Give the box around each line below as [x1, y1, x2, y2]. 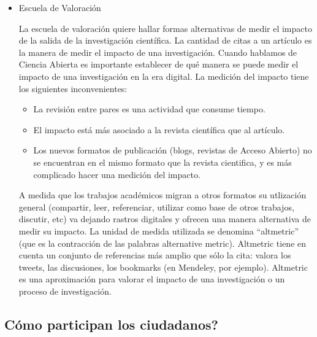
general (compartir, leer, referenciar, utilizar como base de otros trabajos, [18, 200, 294, 213]
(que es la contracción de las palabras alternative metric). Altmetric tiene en [18, 236, 307, 249]
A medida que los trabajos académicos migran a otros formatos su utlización [18, 188, 307, 201]
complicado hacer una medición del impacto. [33, 168, 201, 180]
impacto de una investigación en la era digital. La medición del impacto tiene [18, 69, 309, 82]
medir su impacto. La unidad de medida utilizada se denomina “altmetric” [18, 224, 299, 237]
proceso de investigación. [18, 284, 112, 297]
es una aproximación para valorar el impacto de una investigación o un [18, 273, 285, 285]
